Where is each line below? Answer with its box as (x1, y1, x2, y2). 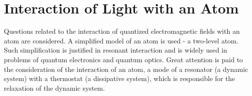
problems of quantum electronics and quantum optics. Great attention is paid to (4, 54, 243, 64)
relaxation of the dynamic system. (4, 82, 105, 93)
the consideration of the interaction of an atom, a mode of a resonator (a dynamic (4, 64, 248, 74)
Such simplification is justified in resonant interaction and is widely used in (4, 45, 227, 55)
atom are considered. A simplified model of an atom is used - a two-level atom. (4, 35, 238, 45)
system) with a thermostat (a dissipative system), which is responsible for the (4, 73, 235, 83)
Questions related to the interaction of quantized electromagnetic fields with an (4, 26, 240, 36)
